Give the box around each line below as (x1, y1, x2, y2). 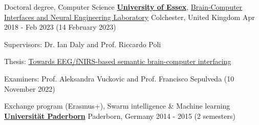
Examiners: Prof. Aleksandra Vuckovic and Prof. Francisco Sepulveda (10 (4, 73, 234, 84)
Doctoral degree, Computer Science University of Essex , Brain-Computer (4, 2, 243, 12)
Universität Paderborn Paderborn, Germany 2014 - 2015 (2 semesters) (4, 110, 235, 121)
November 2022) (4, 83, 55, 94)
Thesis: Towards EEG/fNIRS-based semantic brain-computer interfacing (4, 56, 231, 67)
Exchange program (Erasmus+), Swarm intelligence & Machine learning (4, 100, 230, 111)
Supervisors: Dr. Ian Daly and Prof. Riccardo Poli (4, 38, 161, 49)
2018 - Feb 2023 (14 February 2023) (4, 22, 116, 32)
